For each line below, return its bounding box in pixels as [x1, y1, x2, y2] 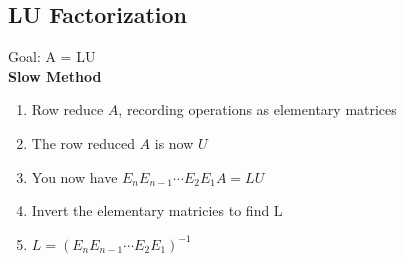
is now [154, 132, 194, 153]
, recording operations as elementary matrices [118, 99, 397, 120]
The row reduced [31, 132, 135, 153]
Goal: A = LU [8, 46, 96, 67]
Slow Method [8, 65, 102, 86]
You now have [31, 166, 118, 187]
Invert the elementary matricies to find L [31, 200, 283, 221]
